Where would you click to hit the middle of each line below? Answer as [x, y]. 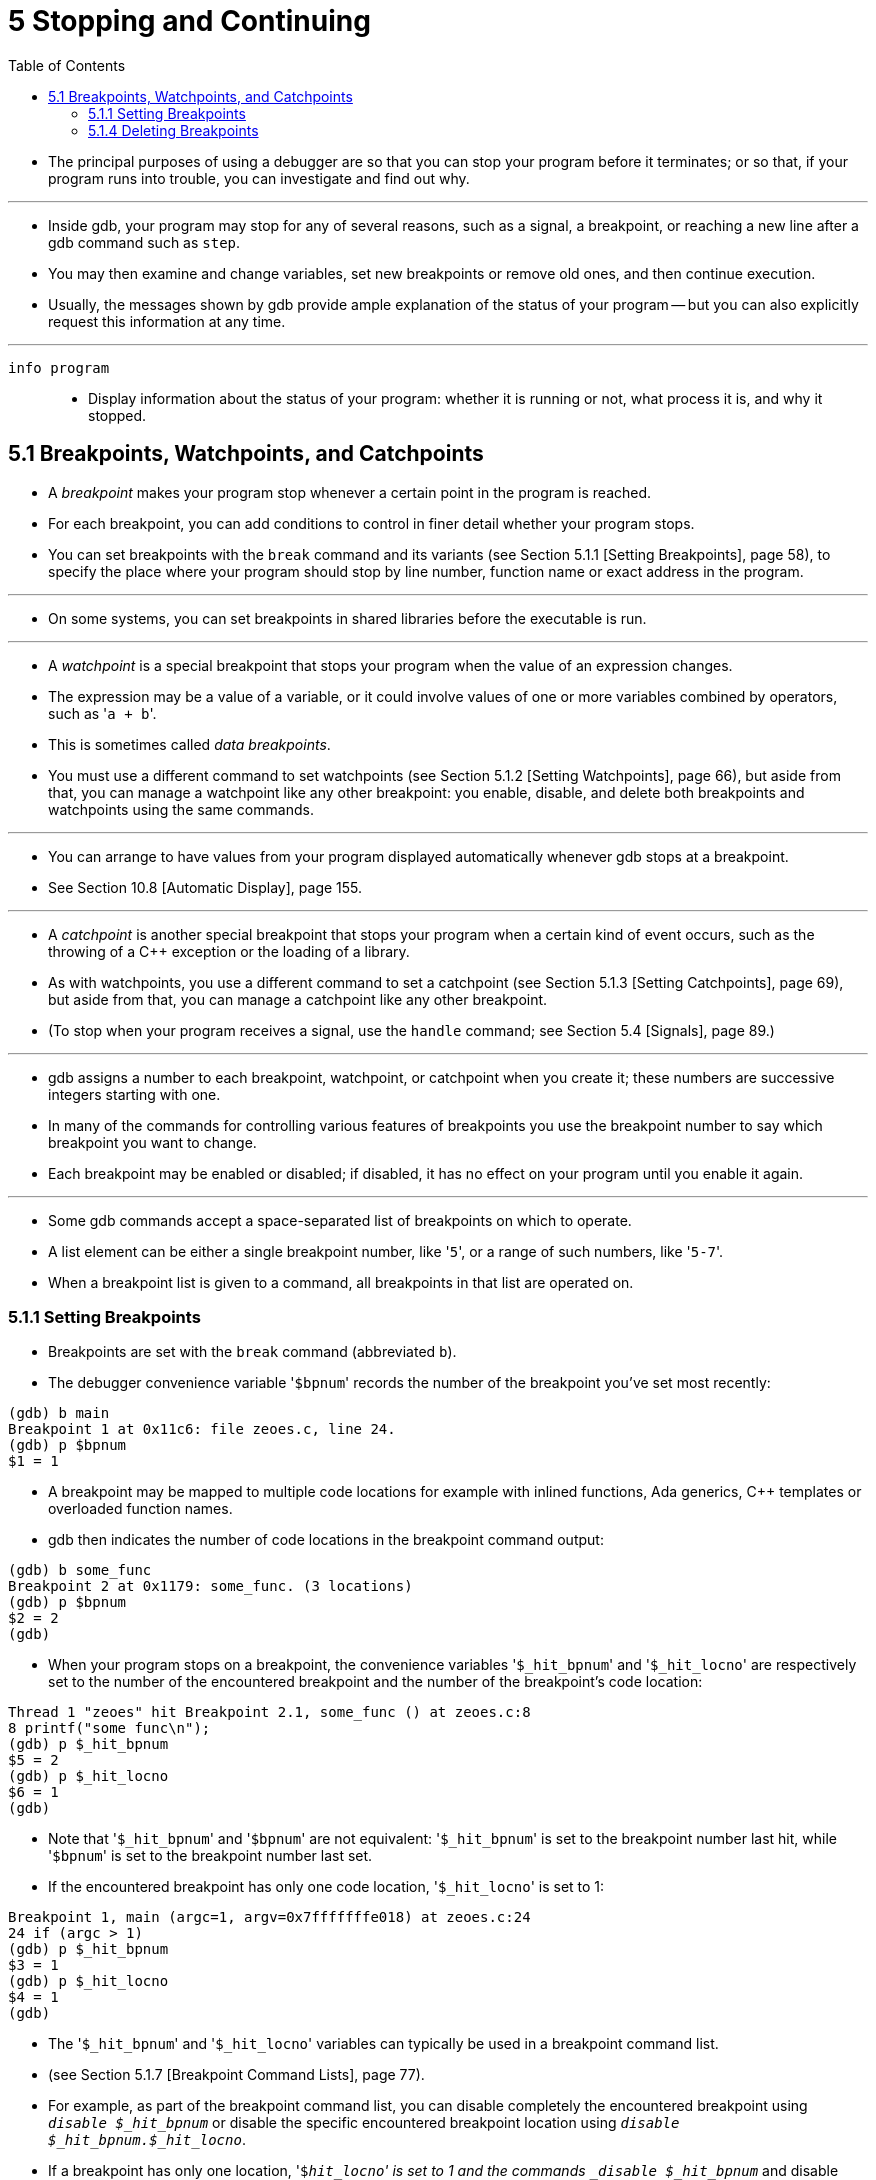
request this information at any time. [167, 321]
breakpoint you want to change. [152, 1142]
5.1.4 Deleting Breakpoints [173, 130]
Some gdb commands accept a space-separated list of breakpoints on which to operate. [340, 1220]
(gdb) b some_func [80, 1570]
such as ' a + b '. [102, 713]
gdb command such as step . [144, 242]
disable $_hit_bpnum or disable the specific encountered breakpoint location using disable [364, 2123]
